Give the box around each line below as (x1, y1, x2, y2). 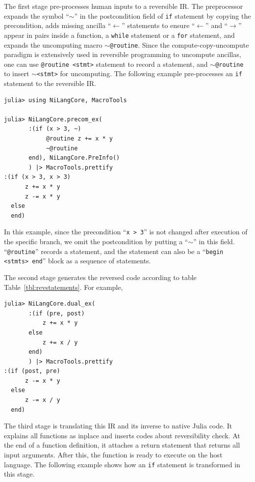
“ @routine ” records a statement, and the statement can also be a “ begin (4, 246, 224, 256)
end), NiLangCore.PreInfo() (28, 154, 120, 162)
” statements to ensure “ (122, 20, 195, 30)
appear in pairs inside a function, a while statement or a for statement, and (4, 29, 235, 40)
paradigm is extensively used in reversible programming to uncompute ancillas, (4, 49, 241, 59)
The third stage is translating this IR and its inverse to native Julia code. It (4, 421, 232, 431)
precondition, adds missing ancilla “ (4, 20, 111, 30)
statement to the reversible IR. (4, 78, 96, 88)
